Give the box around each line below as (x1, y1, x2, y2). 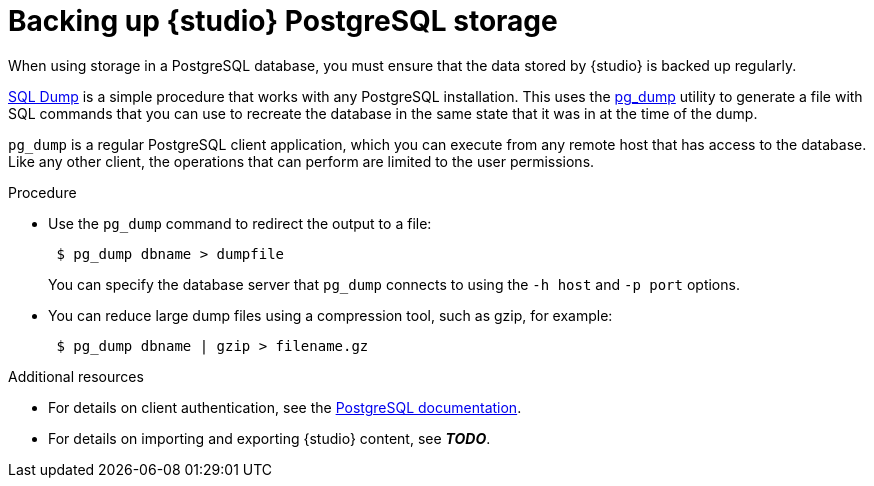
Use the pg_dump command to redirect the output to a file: (48, 214, 432, 232)
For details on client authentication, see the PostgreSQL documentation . (48, 398, 522, 416)
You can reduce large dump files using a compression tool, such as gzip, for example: (48, 306, 613, 324)
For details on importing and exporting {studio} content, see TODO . (48, 429, 491, 447)
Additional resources (8, 367, 144, 385)
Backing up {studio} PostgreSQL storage (8, 4, 558, 38)
